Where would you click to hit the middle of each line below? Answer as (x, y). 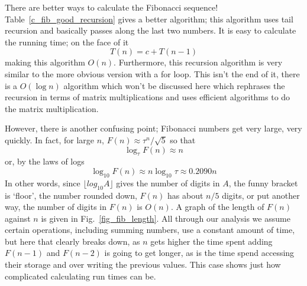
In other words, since (43, 183)
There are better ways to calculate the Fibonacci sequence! (112, 7)
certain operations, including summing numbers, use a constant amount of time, (150, 230)
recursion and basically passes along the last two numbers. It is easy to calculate (151, 30)
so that (183, 139)
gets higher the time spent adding (211, 241)
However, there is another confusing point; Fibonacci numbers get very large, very (153, 128)
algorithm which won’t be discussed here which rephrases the (174, 85)
